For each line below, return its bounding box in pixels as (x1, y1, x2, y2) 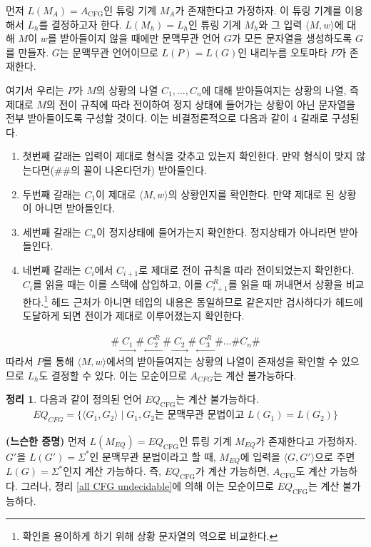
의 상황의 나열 (96, 82, 158, 97)
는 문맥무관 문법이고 (154, 410, 245, 421)
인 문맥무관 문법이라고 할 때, (89, 449, 216, 464)
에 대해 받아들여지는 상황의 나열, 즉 (201, 82, 359, 97)
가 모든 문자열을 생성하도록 (231, 31, 352, 46)
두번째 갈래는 (22, 186, 81, 201)
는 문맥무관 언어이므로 (59, 44, 158, 59)
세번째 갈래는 (22, 224, 81, 239)
